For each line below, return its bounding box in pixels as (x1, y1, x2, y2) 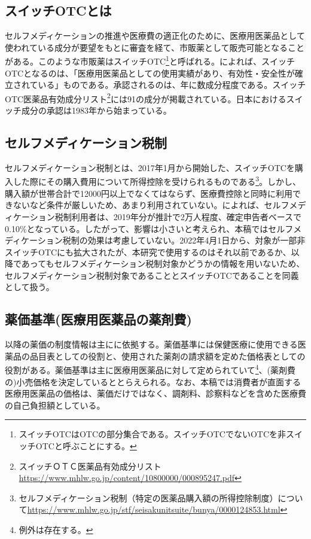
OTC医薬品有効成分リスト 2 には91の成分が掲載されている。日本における (5, 90, 286, 105)
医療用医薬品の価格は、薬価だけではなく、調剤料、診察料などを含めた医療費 (5, 387, 306, 400)
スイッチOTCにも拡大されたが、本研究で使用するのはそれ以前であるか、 (5, 245, 291, 258)
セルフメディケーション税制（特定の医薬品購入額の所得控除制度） (19, 491, 278, 504)
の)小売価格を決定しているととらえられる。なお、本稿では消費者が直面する (5, 375, 301, 388)
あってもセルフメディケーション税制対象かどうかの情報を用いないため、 (21, 257, 305, 270)
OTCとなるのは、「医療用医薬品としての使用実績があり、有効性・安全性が (5, 66, 295, 79)
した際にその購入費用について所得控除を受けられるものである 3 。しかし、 (13, 173, 301, 188)
